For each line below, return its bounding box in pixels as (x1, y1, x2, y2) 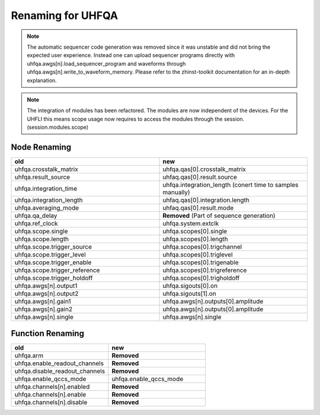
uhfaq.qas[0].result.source (162, 173, 237, 181)
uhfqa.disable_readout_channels (14, 367, 105, 375)
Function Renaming (11, 328, 84, 338)
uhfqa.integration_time (14, 184, 77, 192)
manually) (162, 188, 190, 196)
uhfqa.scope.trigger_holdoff (14, 274, 93, 282)
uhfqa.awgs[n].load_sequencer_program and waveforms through (27, 60, 186, 67)
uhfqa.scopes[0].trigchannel (162, 242, 242, 251)
